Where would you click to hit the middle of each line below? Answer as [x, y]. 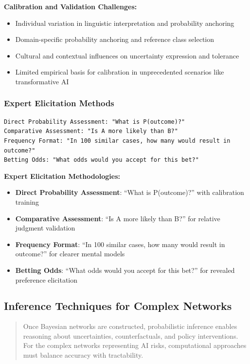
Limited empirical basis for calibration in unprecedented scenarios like [120, 72]
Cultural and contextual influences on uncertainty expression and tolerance [127, 55]
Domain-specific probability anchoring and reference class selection [115, 39]
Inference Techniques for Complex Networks [118, 306]
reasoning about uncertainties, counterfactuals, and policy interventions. [131, 335]
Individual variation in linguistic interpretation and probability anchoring [125, 23]
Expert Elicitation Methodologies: [62, 176]
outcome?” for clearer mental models [70, 254]
